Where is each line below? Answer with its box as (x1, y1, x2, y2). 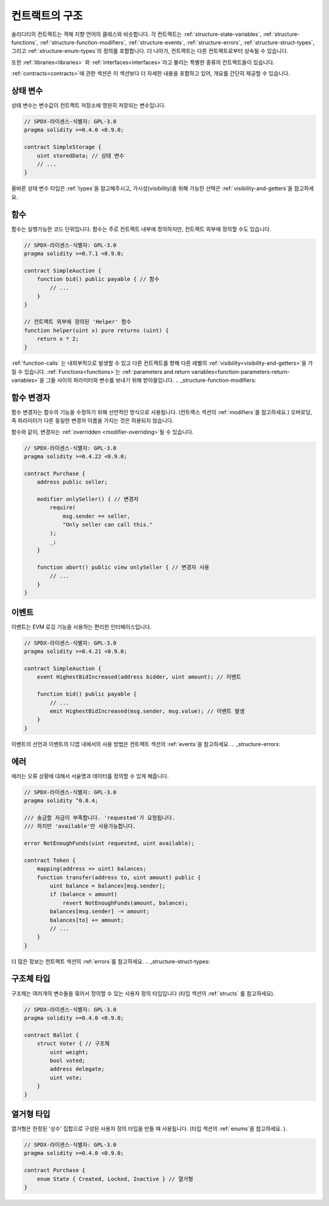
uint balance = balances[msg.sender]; (49, 882, 166, 889)
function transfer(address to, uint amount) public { (37, 874, 201, 881)
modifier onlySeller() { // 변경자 (37, 496, 139, 503)
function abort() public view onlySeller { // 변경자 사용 (37, 564, 210, 571)
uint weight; (49, 1048, 89, 1056)
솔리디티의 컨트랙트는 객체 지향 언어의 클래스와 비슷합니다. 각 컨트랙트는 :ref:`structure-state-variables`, (11, 30, 261, 38)
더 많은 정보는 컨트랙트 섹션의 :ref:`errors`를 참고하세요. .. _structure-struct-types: (11, 957, 210, 965)
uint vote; (49, 1074, 82, 1081)
